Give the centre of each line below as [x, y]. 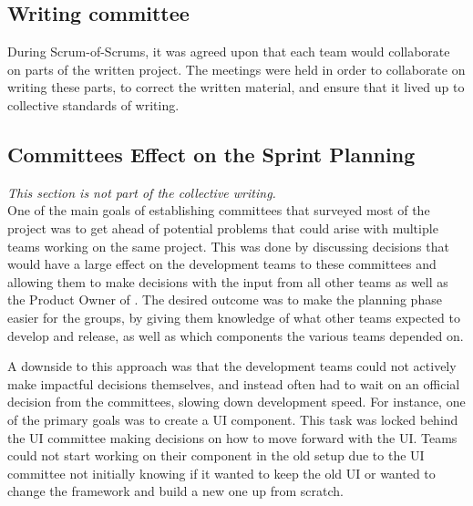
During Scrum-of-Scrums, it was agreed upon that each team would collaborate [229, 52]
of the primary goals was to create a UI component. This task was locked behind [233, 419]
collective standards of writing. [93, 104]
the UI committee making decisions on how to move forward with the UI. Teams [232, 437]
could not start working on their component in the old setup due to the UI [216, 455]
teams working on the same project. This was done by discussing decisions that [228, 246]
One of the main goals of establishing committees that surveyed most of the [219, 210]
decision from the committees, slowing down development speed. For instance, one [236, 402]
